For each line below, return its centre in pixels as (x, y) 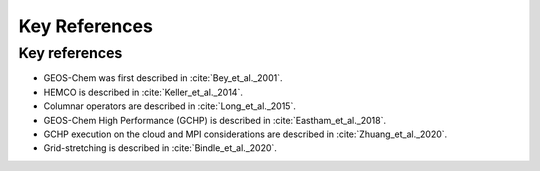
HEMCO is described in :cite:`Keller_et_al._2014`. (143, 92)
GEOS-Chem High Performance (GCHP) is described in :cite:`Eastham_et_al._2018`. (215, 120)
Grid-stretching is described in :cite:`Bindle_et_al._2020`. (160, 148)
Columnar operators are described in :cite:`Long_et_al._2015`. (170, 106)
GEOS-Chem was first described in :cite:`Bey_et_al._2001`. (163, 78)
